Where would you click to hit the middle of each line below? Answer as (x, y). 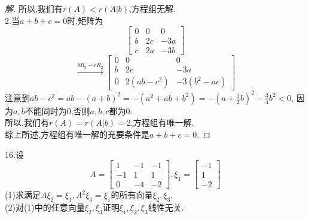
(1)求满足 (23, 195)
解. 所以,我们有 (34, 8)
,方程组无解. (152, 8)
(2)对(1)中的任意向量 (45, 207)
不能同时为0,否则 (57, 110)
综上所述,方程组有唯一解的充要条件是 (77, 134)
